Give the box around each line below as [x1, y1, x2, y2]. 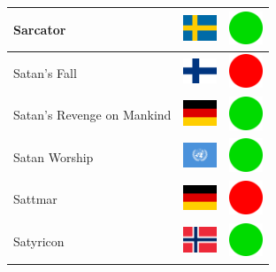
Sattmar [13, 190, 57, 208]
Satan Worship [13, 147, 94, 166]
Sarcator [13, 19, 66, 38]
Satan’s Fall [13, 63, 77, 82]
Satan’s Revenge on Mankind [13, 105, 172, 124]
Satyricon [13, 232, 65, 251]
